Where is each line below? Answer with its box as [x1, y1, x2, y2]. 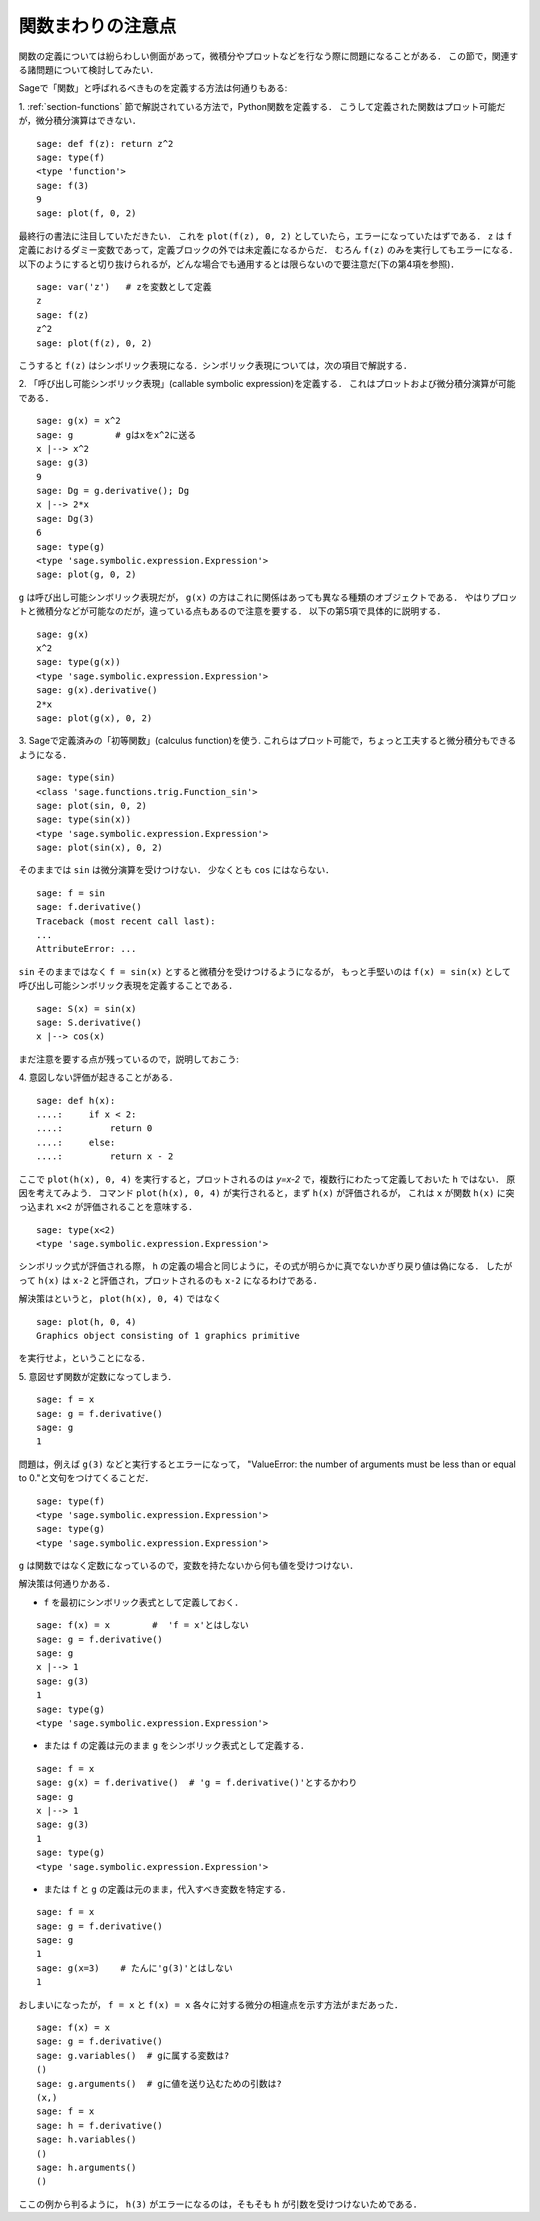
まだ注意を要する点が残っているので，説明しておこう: [18, 1053, 239, 1065]
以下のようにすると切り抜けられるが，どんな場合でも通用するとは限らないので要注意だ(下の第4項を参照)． [18, 258, 460, 270]
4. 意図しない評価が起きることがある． [18, 1071, 179, 1084]
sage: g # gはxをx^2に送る [36, 429, 197, 440]
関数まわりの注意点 [18, 15, 177, 37]
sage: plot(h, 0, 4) [36, 1316, 137, 1327]
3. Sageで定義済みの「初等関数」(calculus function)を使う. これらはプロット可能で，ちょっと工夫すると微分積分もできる [18, 735, 517, 747]
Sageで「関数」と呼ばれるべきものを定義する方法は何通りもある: [18, 82, 288, 94]
